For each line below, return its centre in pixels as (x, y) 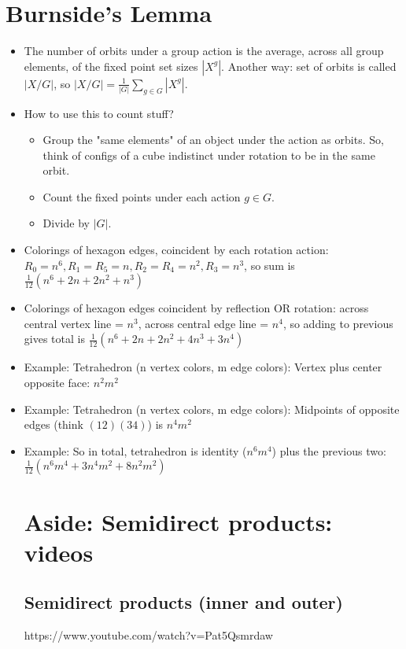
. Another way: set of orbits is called (309, 66)
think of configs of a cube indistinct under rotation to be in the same (209, 155)
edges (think (54, 424)
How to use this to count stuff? (99, 113)
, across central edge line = (203, 323)
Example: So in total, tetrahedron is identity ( (135, 450)
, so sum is (269, 265)
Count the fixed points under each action (142, 196)
